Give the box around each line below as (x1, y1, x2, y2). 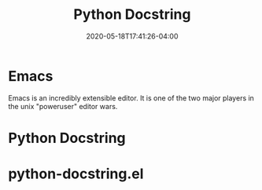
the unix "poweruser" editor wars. (8, 101, 118, 111)
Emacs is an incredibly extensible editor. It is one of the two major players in (8, 93, 254, 103)
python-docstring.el (8, 165, 144, 183)
